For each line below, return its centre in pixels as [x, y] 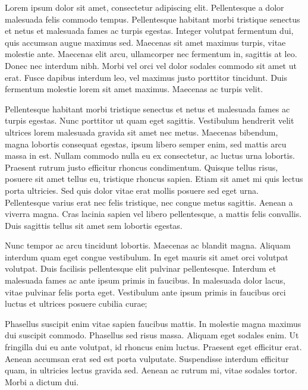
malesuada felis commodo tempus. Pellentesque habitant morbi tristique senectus [153, 19]
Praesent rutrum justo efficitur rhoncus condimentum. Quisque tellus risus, [142, 167]
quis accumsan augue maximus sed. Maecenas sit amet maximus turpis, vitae [145, 42]
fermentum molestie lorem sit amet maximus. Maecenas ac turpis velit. [134, 89]
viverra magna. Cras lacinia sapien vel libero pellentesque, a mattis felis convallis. [153, 214]
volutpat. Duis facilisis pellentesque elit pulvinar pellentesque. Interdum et [141, 268]
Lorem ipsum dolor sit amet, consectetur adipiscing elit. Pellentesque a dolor [144, 7]
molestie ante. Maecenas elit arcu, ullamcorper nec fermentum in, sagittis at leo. [151, 54]
